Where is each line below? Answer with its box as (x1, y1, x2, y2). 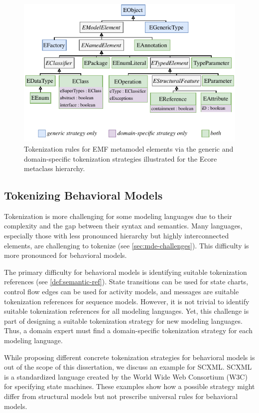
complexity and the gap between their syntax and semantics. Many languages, (4, 220, 243, 231)
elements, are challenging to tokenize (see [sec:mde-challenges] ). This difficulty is (4, 240, 249, 250)
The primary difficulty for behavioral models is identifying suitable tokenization (4, 266, 247, 277)
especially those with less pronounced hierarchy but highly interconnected (4, 230, 229, 241)
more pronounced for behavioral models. (4, 250, 127, 260)
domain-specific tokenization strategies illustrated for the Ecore (24, 153, 217, 164)
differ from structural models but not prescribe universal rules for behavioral (4, 391, 238, 401)
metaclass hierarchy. (24, 163, 85, 174)
